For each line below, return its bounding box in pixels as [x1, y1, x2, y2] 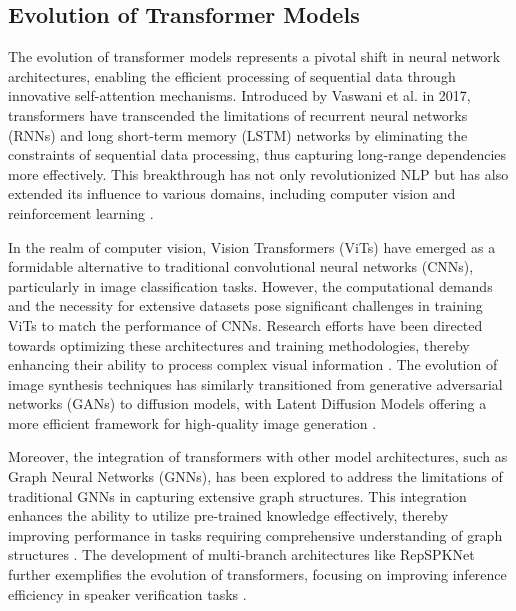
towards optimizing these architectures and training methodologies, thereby [8, 334, 470, 355]
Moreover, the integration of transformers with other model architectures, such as [8, 446, 508, 467]
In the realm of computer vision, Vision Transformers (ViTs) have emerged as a [8, 236, 496, 257]
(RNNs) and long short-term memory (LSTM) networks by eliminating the [8, 124, 468, 145]
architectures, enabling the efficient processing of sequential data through [8, 65, 456, 86]
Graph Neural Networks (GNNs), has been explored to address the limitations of [8, 466, 503, 487]
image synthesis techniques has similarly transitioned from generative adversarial [8, 373, 503, 394]
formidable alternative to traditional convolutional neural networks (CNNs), [8, 256, 474, 277]
